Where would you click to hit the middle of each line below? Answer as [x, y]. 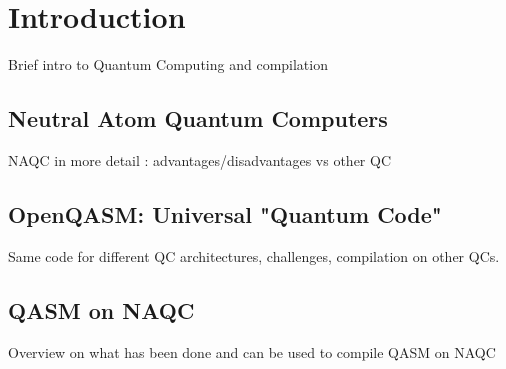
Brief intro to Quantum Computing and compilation [168, 64]
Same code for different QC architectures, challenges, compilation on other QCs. [254, 255]
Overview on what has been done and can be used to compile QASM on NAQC [252, 351]
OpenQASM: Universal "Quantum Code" [225, 213]
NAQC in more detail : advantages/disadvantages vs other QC [200, 159]
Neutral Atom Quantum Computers [198, 118]
